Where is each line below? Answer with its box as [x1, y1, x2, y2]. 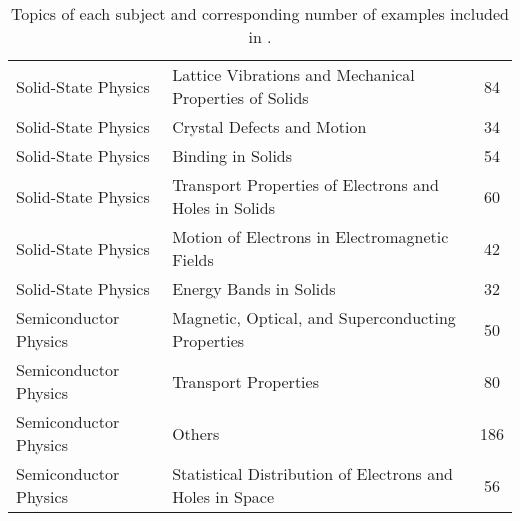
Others [172, 421, 220, 445]
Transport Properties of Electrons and [172, 173, 439, 196]
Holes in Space [172, 485, 274, 508]
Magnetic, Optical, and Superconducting [172, 306, 456, 329]
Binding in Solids [172, 144, 293, 167]
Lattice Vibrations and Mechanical [172, 63, 415, 86]
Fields [172, 248, 214, 271]
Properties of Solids [172, 86, 309, 109]
